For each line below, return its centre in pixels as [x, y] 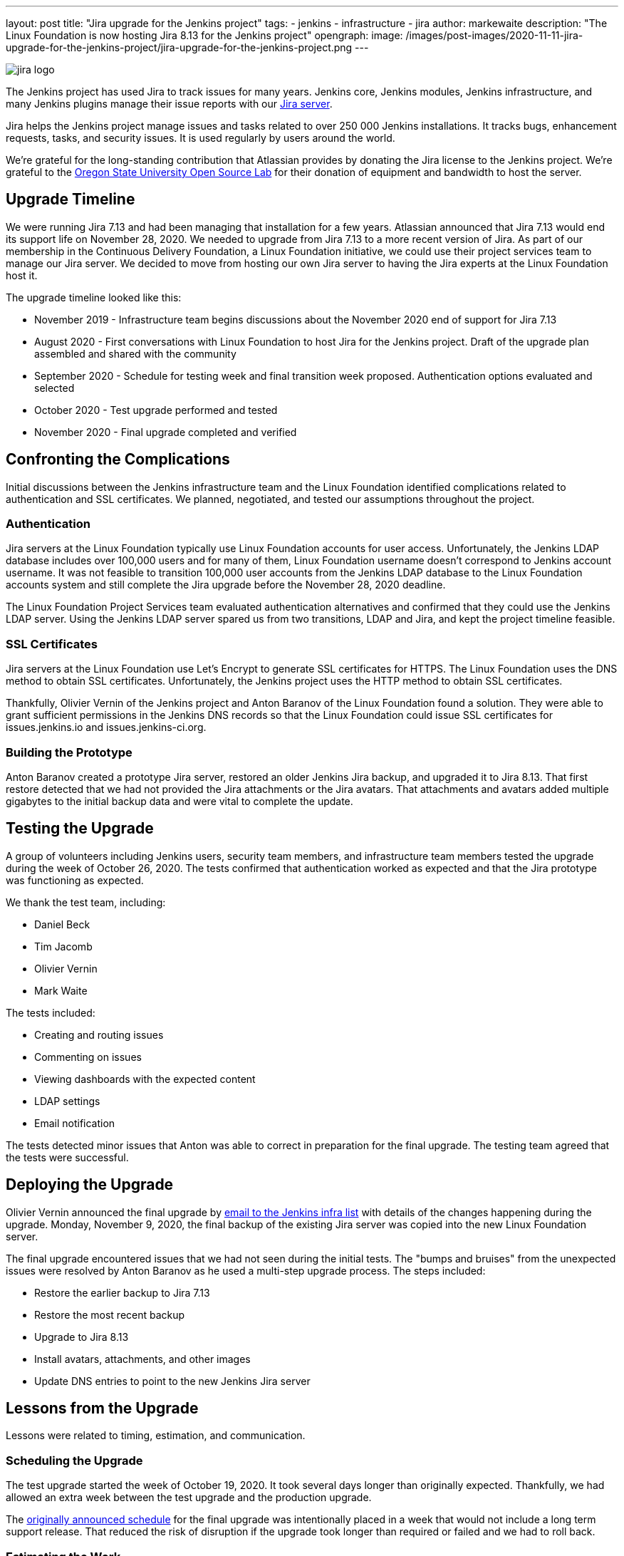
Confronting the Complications [118, 460]
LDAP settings [67, 1101]
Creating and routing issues [99, 1034]
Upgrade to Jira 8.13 [82, 1337]
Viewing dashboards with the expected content [145, 1079]
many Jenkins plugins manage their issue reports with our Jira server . [169, 104]
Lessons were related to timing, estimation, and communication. [156, 1436]
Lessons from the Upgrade [102, 1409]
